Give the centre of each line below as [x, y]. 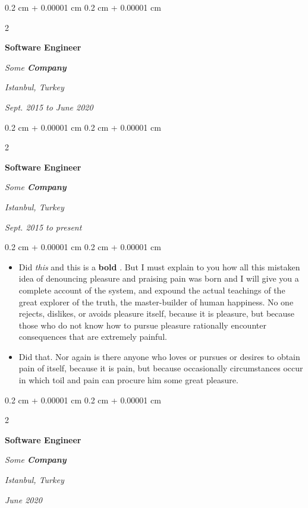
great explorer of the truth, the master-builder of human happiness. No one [156, 302]
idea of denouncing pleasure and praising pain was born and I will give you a [159, 278]
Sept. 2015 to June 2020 [49, 107]
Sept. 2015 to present [43, 227]
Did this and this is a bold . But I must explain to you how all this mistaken [159, 266]
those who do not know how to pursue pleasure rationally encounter [142, 325]
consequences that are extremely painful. [93, 337]
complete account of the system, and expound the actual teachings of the [152, 290]
